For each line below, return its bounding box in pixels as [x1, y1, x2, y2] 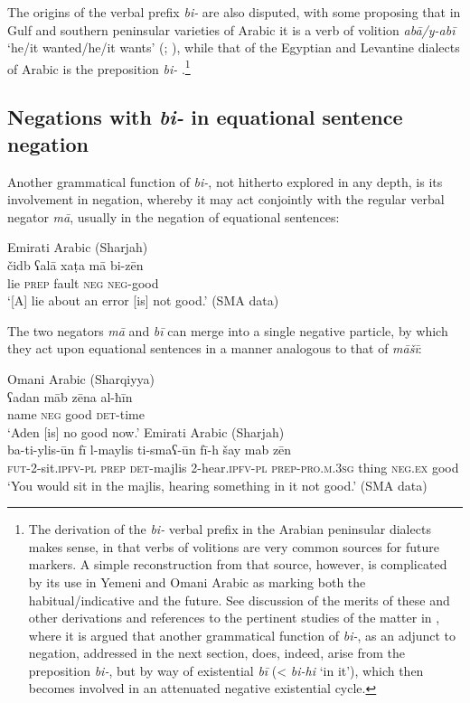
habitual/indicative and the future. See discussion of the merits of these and [28, 590, 450, 609]
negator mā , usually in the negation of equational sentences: [7, 207, 340, 226]
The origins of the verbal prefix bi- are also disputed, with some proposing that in [7, 3, 461, 21]
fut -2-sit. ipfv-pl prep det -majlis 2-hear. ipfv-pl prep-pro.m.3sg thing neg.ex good [7, 457, 459, 476]
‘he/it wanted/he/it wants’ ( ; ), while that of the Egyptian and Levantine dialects [7, 38, 460, 57]
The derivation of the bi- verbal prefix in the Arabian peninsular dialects [28, 520, 431, 539]
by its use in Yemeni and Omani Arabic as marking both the [28, 572, 366, 591]
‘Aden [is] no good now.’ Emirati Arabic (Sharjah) [7, 422, 285, 441]
